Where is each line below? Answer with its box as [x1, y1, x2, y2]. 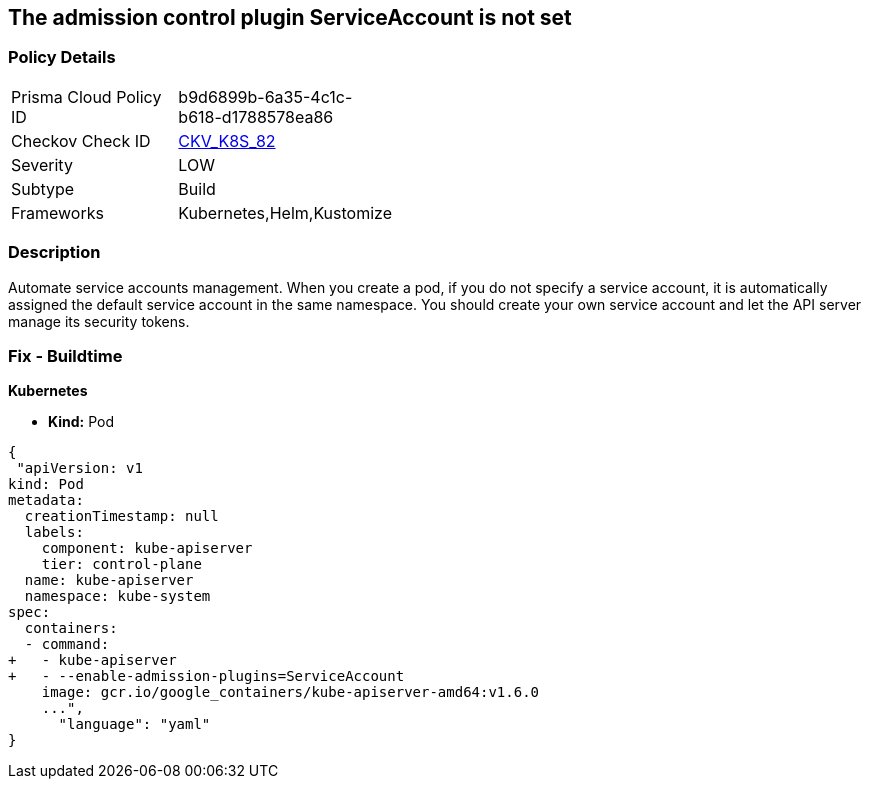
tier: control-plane [41, 556, 202, 573]
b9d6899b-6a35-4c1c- [178, 86, 353, 107]
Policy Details [8, 47, 116, 68]
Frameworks [11, 202, 104, 223]
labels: [24, 524, 84, 541]
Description [8, 242, 101, 263]
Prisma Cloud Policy [11, 86, 162, 107]
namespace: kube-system [24, 588, 211, 605]
